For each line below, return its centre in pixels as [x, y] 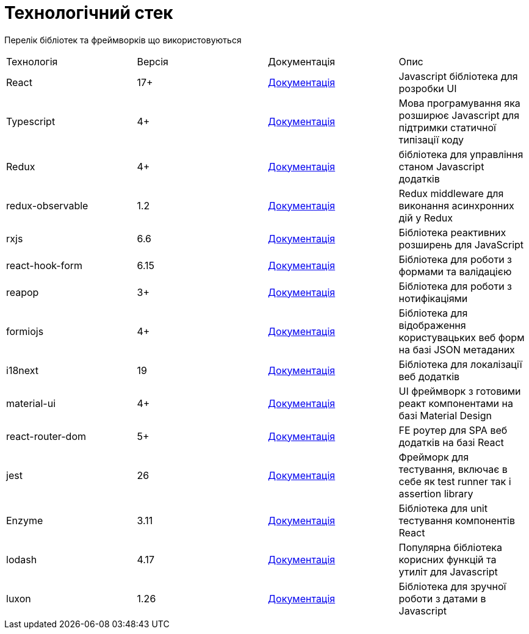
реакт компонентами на [456, 403]
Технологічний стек [89, 13]
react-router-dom [46, 436]
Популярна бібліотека [450, 547]
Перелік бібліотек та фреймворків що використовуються [123, 40]
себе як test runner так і [455, 481]
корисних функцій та [448, 559]
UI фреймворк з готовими [460, 391]
